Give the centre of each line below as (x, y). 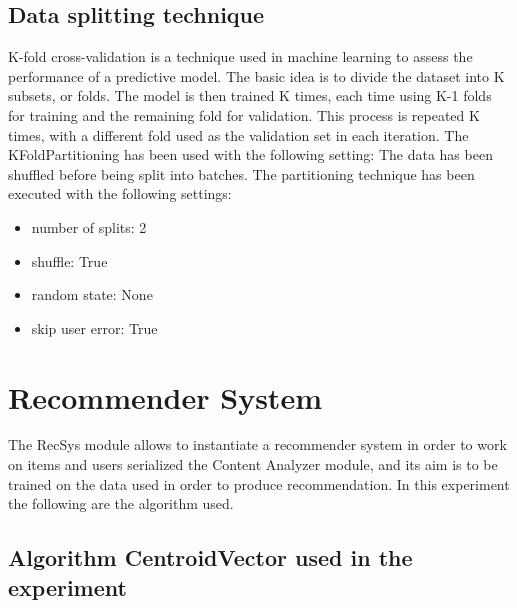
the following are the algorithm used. (121, 503)
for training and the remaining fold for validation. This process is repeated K (244, 114)
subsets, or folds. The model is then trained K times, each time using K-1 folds (250, 95)
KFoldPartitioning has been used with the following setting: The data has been (250, 154)
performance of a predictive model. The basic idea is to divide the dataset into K (256, 75)
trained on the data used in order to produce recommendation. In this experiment (259, 483)
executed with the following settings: (120, 193)
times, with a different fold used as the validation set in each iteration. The (238, 134)
